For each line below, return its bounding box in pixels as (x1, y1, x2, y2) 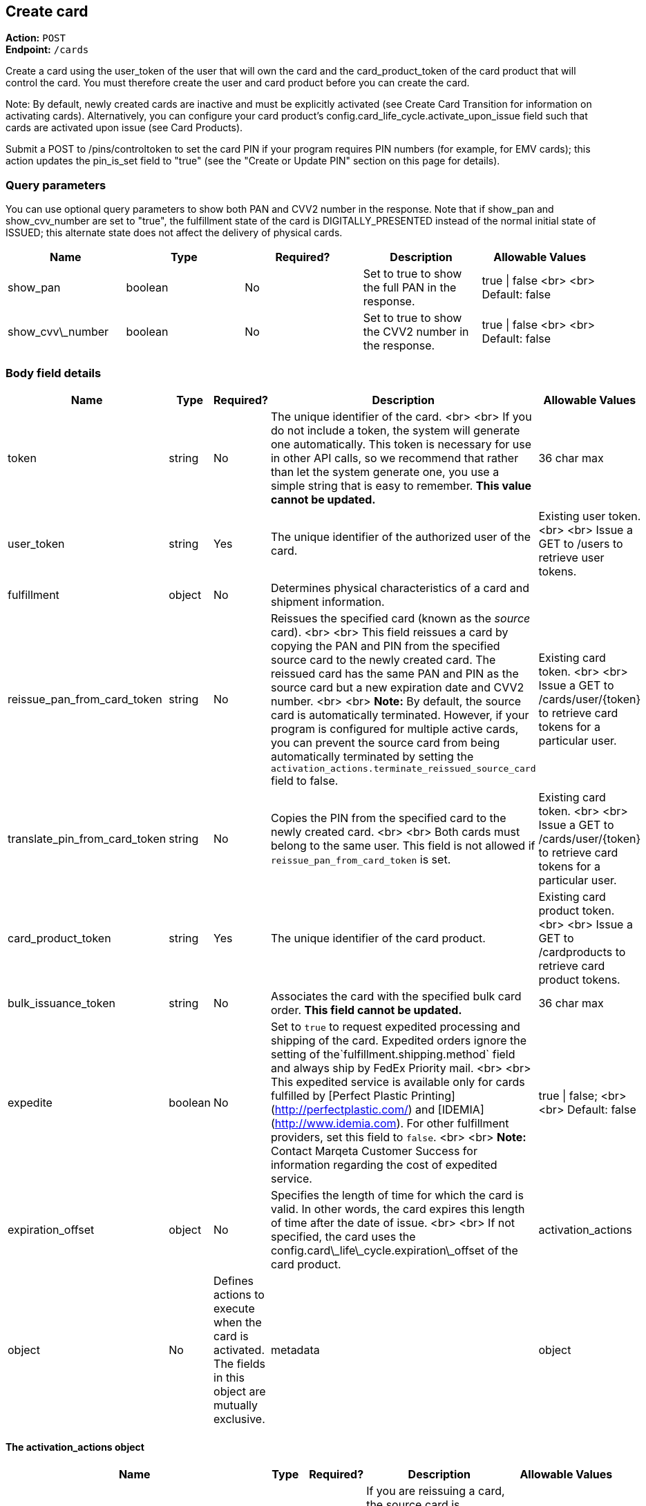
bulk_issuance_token (8, 995, 116, 1010)
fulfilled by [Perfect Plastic (270, 1088, 408, 1103)
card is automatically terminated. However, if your (270, 707, 529, 722)
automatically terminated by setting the (270, 749, 474, 763)
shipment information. (270, 594, 385, 609)
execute (213, 1301, 255, 1315)
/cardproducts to (538, 944, 626, 959)
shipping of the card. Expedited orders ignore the (270, 1033, 527, 1047)
